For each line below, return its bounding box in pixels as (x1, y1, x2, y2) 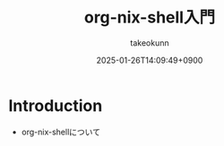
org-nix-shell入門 (83, 7, 216, 28)
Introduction (8, 95, 103, 116)
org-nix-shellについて (21, 126, 100, 137)
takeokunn (130, 37, 169, 48)
